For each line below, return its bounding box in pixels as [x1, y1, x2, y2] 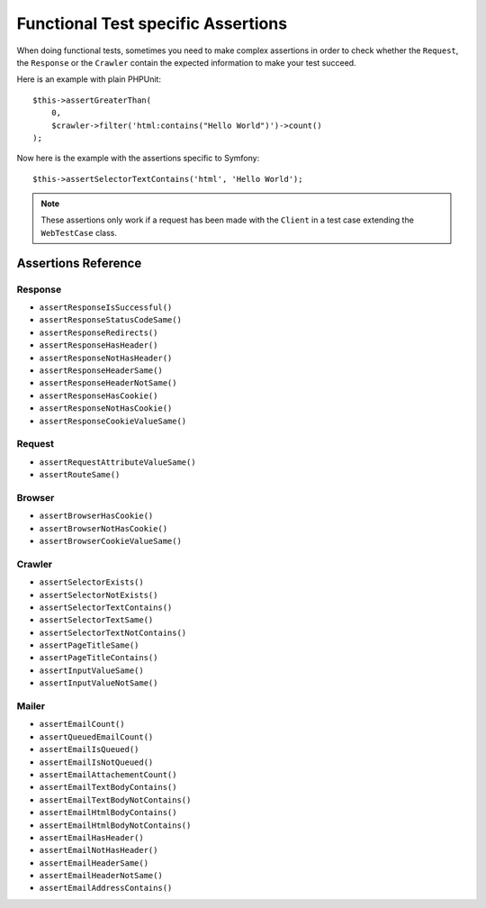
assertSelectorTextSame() [39, 615, 154, 625]
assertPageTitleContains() [39, 653, 158, 663]
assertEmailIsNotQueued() [39, 757, 154, 767]
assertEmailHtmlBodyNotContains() [39, 820, 192, 831]
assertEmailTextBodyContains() [39, 782, 177, 793]
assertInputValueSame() [39, 665, 144, 676]
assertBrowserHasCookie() [39, 511, 154, 522]
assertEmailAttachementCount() [39, 769, 177, 779]
